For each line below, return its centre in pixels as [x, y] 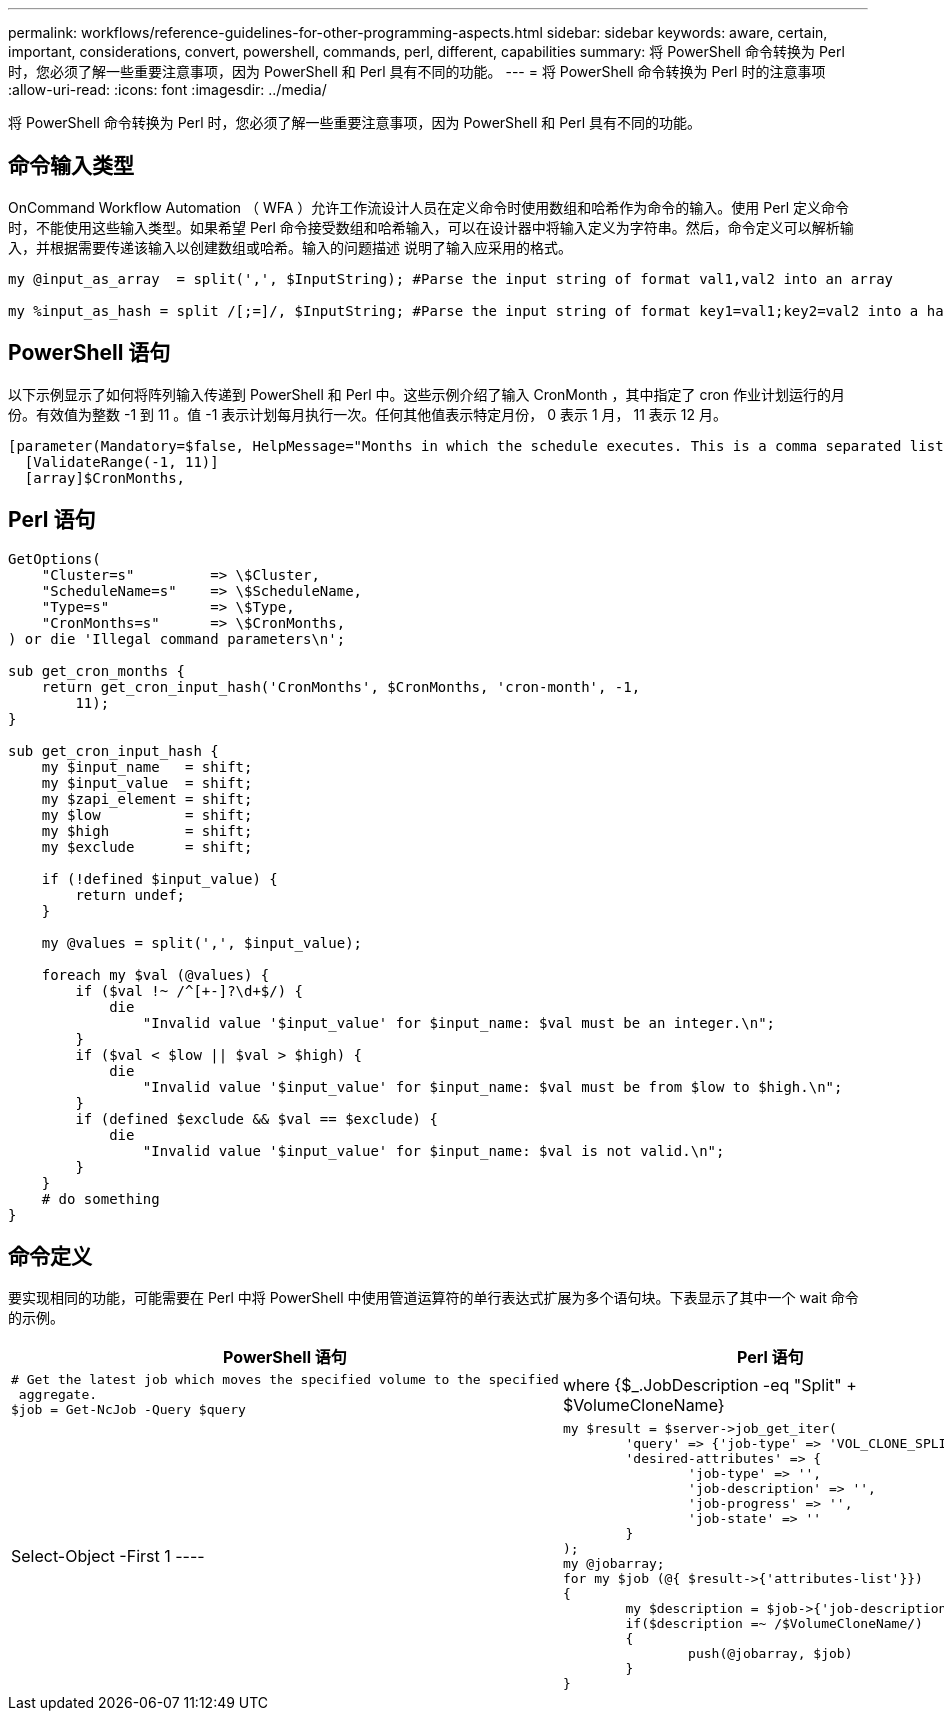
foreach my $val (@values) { [155, 974]
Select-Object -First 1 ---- [108, 1556]
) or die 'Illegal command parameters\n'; [177, 638]
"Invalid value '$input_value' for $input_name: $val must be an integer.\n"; [459, 1022]
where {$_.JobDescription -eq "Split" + [709, 1384]
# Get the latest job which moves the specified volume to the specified [285, 1380]
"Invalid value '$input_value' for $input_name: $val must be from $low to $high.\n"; [492, 1086]
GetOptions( [54, 558]
